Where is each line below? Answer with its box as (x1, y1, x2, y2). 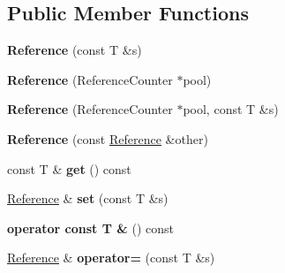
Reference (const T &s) (7, 41, 142, 59)
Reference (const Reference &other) (7, 129, 208, 148)
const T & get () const (7, 159, 131, 178)
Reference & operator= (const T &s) (7, 248, 215, 267)
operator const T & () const (7, 218, 174, 237)
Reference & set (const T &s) (7, 189, 169, 208)
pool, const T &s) (183, 100, 279, 118)
